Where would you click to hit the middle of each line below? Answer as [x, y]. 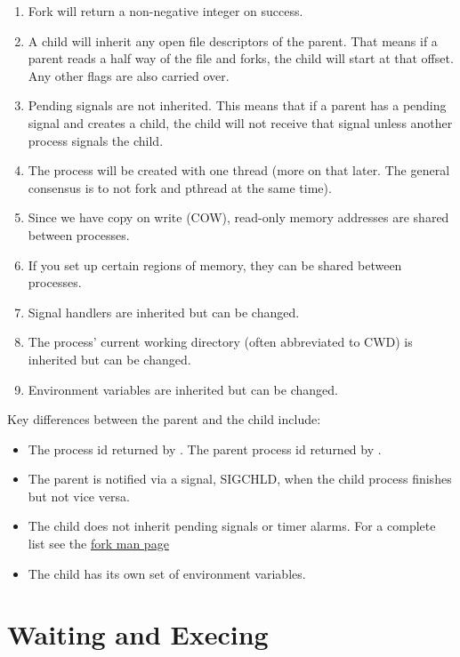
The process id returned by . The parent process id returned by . [205, 449]
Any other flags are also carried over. [129, 75]
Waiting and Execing [138, 634]
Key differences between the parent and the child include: [164, 419]
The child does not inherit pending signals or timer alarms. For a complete [232, 526]
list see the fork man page [98, 544]
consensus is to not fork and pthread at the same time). [180, 187]
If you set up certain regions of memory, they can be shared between [215, 264]
